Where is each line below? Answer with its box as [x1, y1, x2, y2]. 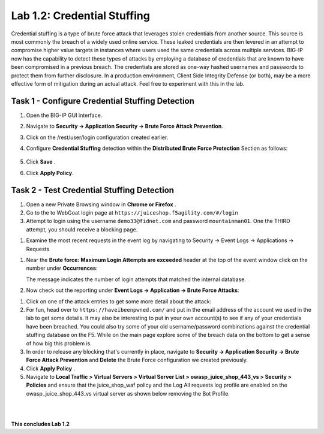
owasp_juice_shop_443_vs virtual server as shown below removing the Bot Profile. [26, 390, 230, 397]
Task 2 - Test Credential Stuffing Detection [11, 185, 174, 195]
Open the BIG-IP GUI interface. [26, 111, 103, 119]
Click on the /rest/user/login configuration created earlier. [26, 134, 169, 141]
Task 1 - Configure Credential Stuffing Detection [11, 96, 195, 106]
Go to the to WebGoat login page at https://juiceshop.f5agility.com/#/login [26, 209, 238, 216]
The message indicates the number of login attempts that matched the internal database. [26, 276, 246, 283]
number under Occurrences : [26, 264, 98, 272]
